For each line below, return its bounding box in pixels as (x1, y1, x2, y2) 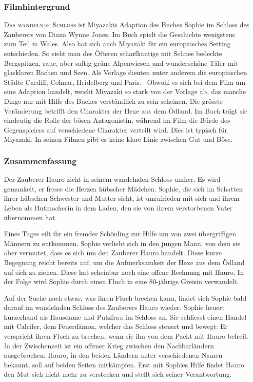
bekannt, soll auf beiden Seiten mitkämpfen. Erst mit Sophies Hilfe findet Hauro (4, 359, 244, 369)
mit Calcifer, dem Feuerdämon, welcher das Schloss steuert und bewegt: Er (4, 321, 228, 331)
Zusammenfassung (4, 154, 77, 167)
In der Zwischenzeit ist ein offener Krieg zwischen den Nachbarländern (4, 340, 214, 350)
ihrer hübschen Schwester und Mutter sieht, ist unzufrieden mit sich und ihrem (4, 193, 240, 203)
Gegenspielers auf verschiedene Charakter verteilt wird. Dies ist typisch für (4, 124, 228, 134)
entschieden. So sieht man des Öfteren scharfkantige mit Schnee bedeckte (4, 48, 222, 58)
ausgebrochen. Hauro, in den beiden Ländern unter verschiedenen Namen (4, 350, 223, 360)
